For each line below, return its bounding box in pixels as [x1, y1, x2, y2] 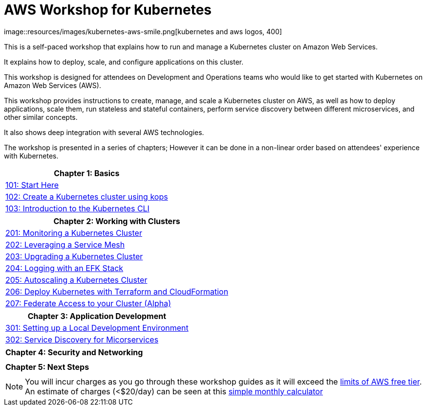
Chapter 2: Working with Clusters [53, 216, 180, 226]
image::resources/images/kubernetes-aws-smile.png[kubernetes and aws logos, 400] [4, 27, 282, 36]
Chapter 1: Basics [54, 168, 120, 178]
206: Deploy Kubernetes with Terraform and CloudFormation [5, 286, 229, 296]
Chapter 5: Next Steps [5, 362, 89, 372]
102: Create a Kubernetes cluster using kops [5, 191, 168, 202]
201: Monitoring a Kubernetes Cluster [5, 228, 142, 238]
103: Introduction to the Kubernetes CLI [5, 203, 149, 213]
